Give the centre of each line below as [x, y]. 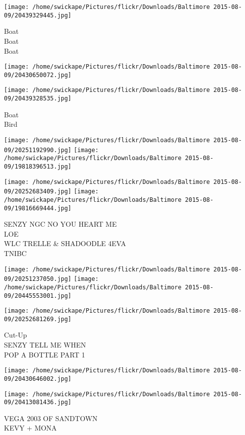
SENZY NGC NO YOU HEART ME [61, 224]
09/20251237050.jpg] [38, 279]
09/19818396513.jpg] [38, 166]
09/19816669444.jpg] [38, 208]
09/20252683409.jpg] [38, 192]
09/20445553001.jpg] [38, 296]
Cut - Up [16, 335]
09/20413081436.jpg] [38, 402]
